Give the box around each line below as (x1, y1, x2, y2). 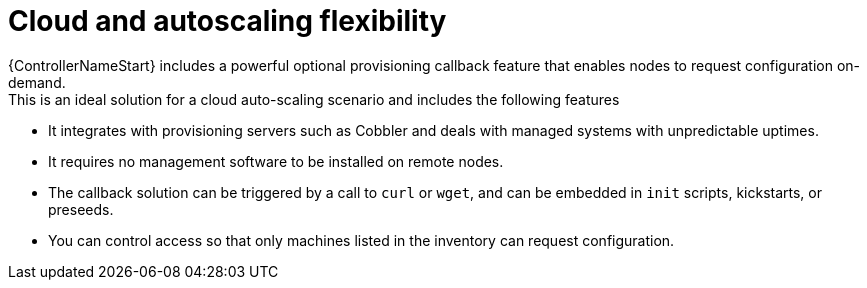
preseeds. (48, 200, 114, 218)
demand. (8, 73, 66, 91)
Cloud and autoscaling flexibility (8, 4, 447, 38)
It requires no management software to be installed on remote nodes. (48, 152, 504, 170)
